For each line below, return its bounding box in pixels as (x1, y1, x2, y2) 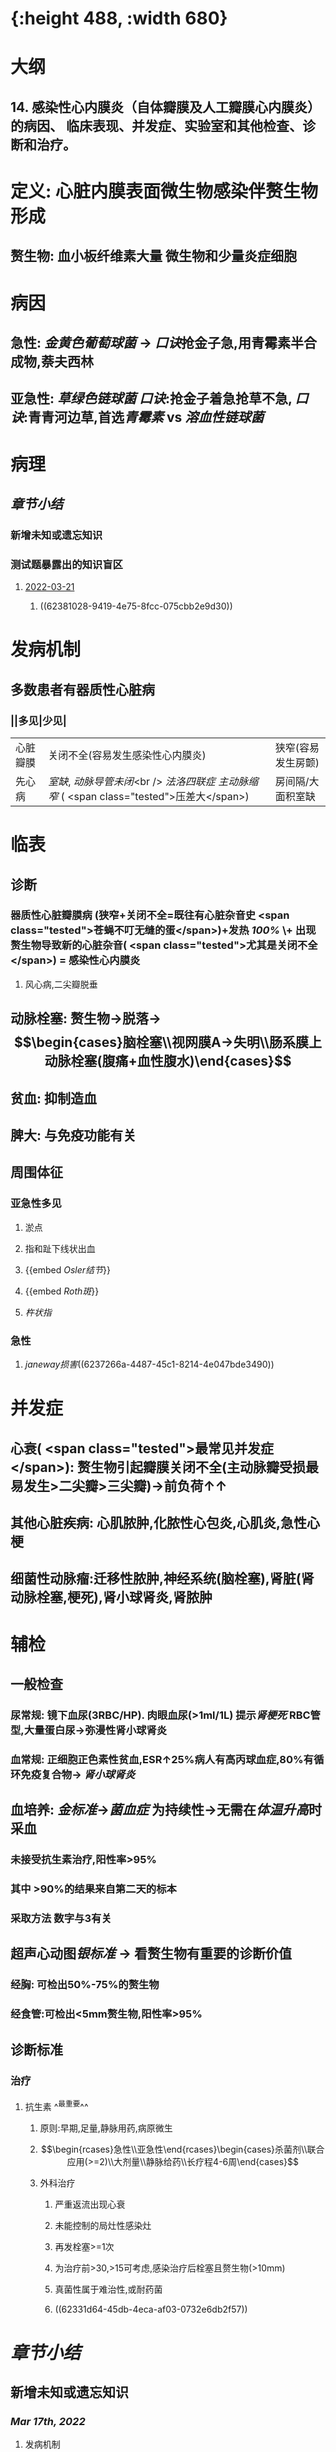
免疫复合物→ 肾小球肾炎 (20, 1767, 136, 1781)
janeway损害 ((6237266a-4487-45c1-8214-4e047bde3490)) (24, 1358, 275, 1371)
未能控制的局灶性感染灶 (54, 2219, 152, 2231)
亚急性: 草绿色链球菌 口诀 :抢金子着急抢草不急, (10, 390, 293, 407)
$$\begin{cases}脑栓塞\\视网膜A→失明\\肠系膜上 (13, 1034, 323, 1051)
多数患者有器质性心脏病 (10, 681, 155, 698)
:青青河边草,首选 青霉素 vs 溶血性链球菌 (23, 409, 265, 426)
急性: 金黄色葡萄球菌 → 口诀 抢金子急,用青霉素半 (10, 334, 304, 351)
